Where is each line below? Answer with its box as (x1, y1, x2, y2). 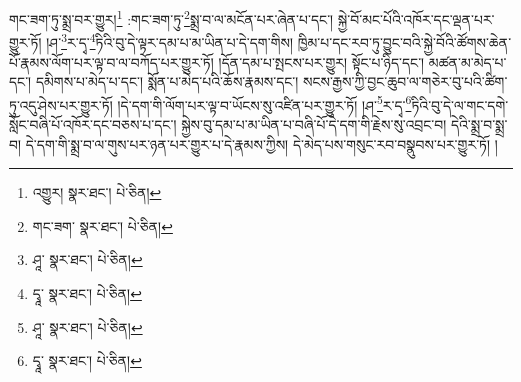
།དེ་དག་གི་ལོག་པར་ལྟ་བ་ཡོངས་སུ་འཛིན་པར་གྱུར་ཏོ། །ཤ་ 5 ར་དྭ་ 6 (117, 91, 412, 115)
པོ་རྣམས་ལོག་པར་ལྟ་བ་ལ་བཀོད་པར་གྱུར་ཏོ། (9, 51, 214, 72)
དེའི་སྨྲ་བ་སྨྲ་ (450, 113, 508, 134)
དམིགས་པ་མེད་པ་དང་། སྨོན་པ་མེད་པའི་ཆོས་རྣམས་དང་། (35, 71, 299, 92)
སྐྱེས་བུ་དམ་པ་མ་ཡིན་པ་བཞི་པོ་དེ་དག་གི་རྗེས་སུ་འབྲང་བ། (181, 113, 447, 134)
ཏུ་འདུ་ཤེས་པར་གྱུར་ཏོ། (9, 94, 113, 115)
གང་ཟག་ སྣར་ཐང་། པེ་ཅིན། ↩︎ (32, 215, 173, 236)
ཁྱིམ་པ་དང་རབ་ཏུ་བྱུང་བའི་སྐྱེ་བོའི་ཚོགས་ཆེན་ (297, 31, 512, 52)
